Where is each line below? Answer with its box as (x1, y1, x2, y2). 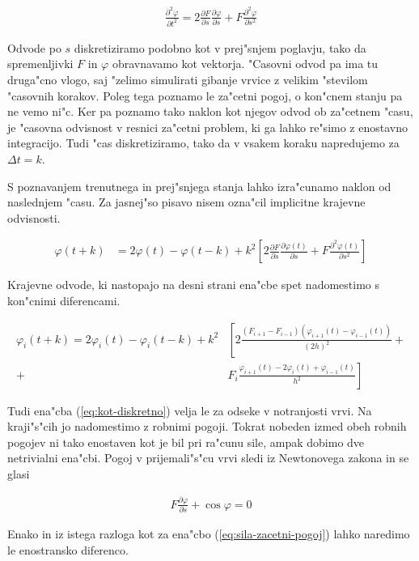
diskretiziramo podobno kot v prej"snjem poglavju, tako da (74, 39, 366, 56)
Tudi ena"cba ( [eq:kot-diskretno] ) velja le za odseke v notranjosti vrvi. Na (7, 402, 372, 419)
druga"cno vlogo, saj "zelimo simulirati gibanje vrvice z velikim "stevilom (7, 70, 368, 87)
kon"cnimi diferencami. (7, 291, 121, 308)
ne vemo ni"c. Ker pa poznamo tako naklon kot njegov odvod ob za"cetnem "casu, (7, 103, 413, 120)
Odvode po (7, 39, 61, 56)
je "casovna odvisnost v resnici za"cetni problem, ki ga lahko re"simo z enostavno (7, 118, 408, 135)
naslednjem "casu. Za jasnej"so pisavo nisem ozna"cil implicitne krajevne (7, 193, 366, 210)
